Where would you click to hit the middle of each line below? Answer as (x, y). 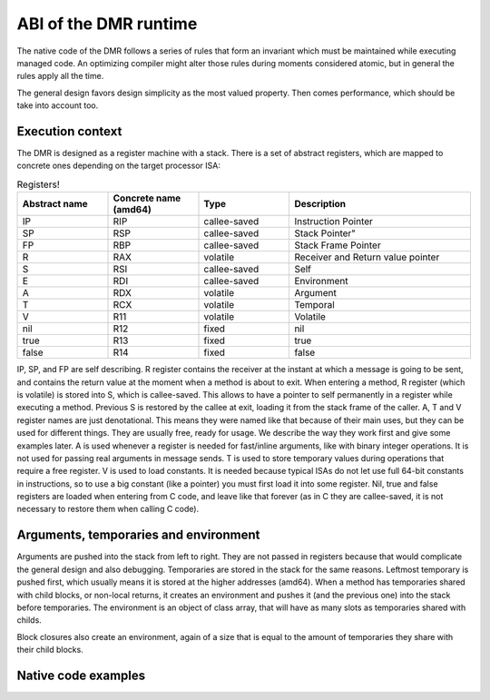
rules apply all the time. (60, 76)
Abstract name (55, 204)
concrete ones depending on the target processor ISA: (119, 166)
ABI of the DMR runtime (107, 24)
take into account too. (58, 105)
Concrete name (147, 198)
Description (320, 204)
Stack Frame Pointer (338, 245)
